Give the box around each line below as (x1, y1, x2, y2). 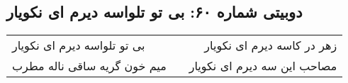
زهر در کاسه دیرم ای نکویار (204, 37, 337, 54)
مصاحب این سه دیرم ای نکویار (189, 57, 337, 74)
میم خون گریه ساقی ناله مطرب (12, 57, 167, 74)
